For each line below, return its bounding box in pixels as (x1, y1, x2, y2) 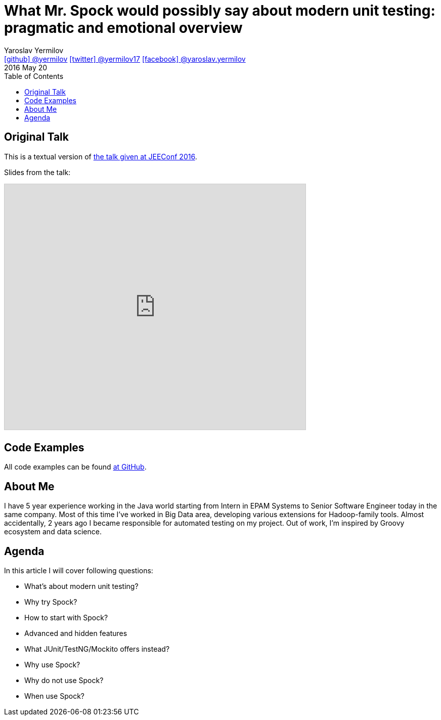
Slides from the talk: (4, 167, 71, 177)
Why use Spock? (24, 660, 80, 669)
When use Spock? (24, 692, 84, 701)
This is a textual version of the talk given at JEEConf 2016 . (4, 152, 197, 161)
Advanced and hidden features (24, 629, 127, 638)
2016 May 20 (4, 63, 48, 72)
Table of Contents (4, 71, 64, 80)
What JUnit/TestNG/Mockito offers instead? (24, 645, 170, 654)
